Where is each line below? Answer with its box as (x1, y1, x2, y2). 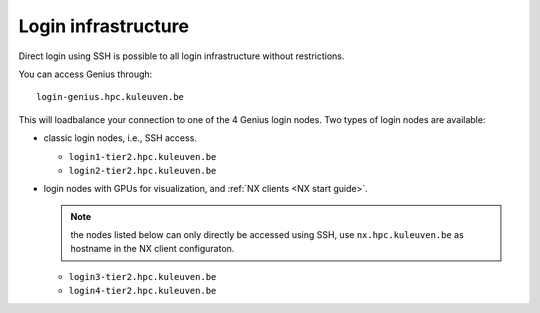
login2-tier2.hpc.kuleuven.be (68, 165, 217, 176)
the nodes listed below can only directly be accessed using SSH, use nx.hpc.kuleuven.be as (70, 229, 464, 241)
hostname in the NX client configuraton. (70, 243, 235, 255)
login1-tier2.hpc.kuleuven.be (68, 151, 217, 162)
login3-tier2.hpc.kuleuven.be (68, 271, 217, 282)
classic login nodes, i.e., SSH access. (43, 132, 197, 144)
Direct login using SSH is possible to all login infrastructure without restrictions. (18, 50, 345, 62)
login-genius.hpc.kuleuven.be (36, 91, 185, 103)
